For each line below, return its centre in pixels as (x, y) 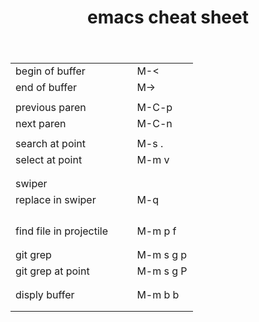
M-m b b (158, 295)
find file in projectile (62, 231)
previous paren (51, 108)
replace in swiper (56, 200)
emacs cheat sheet (167, 17)
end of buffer (46, 88)
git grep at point (52, 271)
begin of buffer (50, 71)
